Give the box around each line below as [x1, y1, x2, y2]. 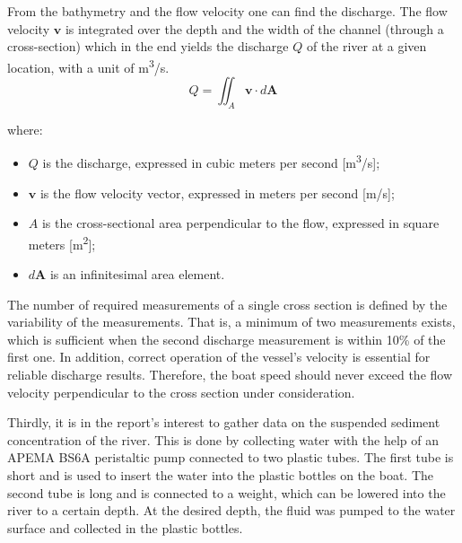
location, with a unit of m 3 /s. [7, 55, 170, 76]
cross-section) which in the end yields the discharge [7, 37, 289, 56]
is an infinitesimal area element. [49, 265, 225, 284]
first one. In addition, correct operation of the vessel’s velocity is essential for [7, 347, 431, 366]
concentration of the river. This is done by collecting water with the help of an [7, 430, 439, 449]
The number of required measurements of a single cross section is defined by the [7, 294, 448, 313]
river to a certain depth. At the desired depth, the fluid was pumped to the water [7, 501, 456, 520]
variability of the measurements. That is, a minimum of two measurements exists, [7, 312, 456, 331]
